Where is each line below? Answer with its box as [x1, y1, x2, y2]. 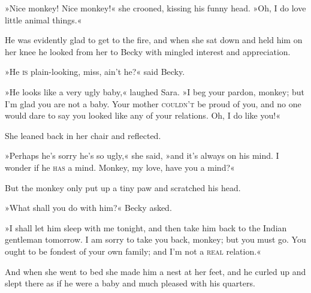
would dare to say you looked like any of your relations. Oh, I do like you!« [5, 109, 280, 122]
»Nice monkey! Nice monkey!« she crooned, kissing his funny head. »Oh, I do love [5, 2, 306, 14]
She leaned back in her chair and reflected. [5, 129, 161, 141]
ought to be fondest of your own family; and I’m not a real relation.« [5, 244, 261, 257]
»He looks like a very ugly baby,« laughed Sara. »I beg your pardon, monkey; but [5, 85, 305, 98]
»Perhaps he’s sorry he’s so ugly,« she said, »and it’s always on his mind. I [5, 149, 279, 162]
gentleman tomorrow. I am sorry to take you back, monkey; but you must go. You [5, 233, 306, 246]
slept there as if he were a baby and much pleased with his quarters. [5, 277, 255, 289]
